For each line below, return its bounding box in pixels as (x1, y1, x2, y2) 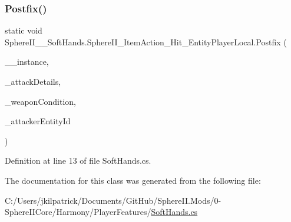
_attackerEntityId (5, 115, 71, 127)
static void (5, 24, 42, 37)
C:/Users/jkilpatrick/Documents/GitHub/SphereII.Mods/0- (5, 194, 221, 206)
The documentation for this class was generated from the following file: (5, 174, 261, 186)
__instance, (5, 55, 49, 68)
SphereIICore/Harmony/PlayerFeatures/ (5, 206, 151, 218)
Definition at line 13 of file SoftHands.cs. (5, 154, 151, 167)
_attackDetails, (5, 75, 61, 87)
